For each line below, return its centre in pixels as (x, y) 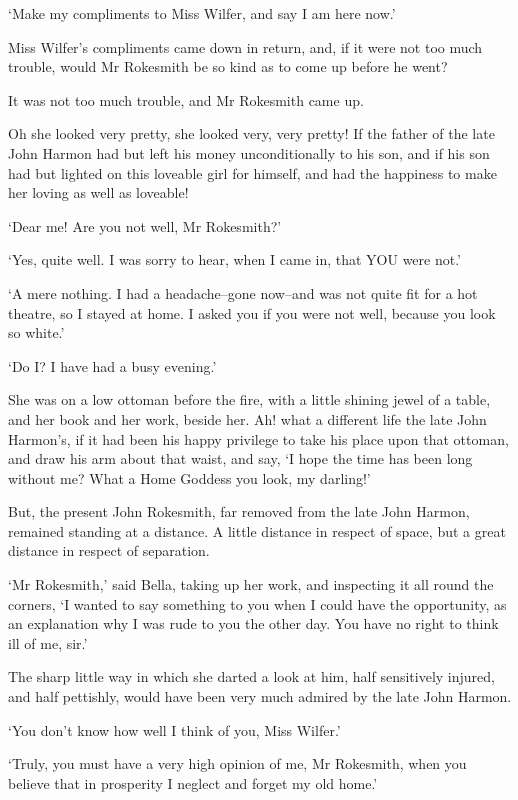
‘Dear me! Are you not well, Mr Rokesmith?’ (145, 225)
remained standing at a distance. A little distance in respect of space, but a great (257, 530)
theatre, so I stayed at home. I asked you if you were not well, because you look (252, 312)
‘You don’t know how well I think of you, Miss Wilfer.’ (174, 729)
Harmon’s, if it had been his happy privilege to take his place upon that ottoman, (258, 438)
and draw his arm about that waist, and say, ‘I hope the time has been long (240, 458)
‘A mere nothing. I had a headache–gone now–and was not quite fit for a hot (243, 292)
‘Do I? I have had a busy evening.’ (112, 365)
